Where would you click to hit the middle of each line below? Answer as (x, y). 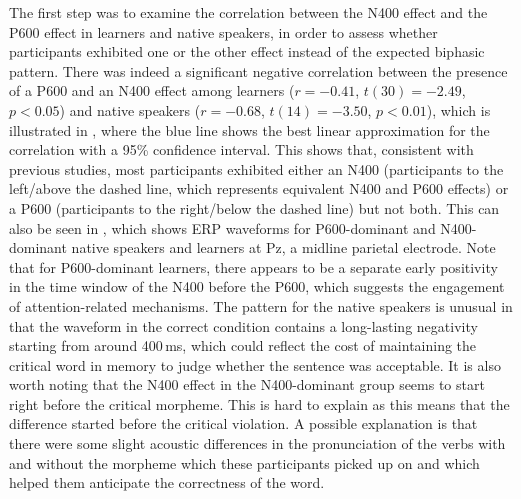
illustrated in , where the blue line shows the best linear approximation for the (249, 129)
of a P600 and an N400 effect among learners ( (152, 90)
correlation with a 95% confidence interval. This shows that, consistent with (241, 149)
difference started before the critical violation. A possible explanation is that (243, 423)
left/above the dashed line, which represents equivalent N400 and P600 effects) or (259, 188)
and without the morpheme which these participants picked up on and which (244, 462)
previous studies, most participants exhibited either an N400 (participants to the (256, 168)
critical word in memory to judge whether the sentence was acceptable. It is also (255, 364)
